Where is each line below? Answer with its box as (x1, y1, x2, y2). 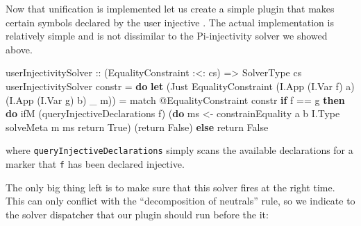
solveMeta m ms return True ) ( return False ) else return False (6, 119, 269, 134)
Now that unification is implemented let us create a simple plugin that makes (6, 1, 335, 15)
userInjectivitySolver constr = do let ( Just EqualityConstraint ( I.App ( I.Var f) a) (6, 78, 355, 93)
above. (6, 42, 33, 56)
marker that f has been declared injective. (6, 157, 185, 171)
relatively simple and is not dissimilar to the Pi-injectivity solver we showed (6, 28, 328, 43)
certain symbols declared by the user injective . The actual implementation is (6, 15, 334, 29)
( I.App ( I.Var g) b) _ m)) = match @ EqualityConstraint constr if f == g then (6, 92, 345, 107)
